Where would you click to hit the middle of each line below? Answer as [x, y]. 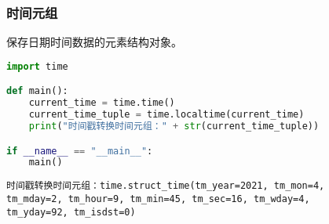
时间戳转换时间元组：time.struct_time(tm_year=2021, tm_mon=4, [166, 186]
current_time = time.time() [102, 103]
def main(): [37, 91]
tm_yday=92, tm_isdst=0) [71, 212]
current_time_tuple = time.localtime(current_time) [166, 115]
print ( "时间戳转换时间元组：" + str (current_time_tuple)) [174, 126]
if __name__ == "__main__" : [80, 151]
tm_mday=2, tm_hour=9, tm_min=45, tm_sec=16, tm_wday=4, [158, 199]
